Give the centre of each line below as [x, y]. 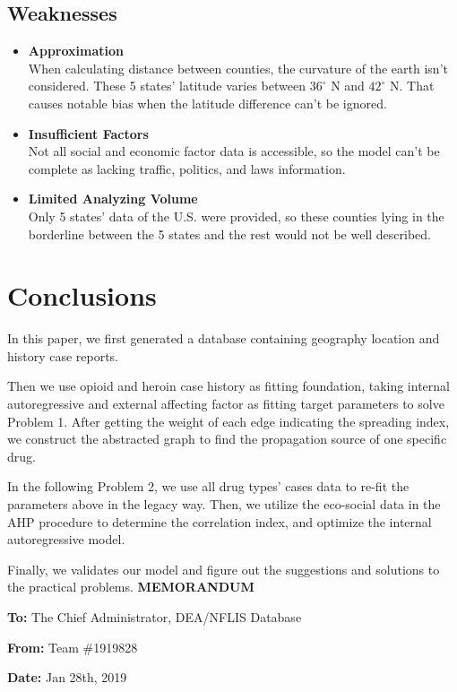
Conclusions [82, 295]
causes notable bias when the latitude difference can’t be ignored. [207, 103]
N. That [412, 86]
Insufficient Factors [88, 133]
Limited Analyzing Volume [113, 199]
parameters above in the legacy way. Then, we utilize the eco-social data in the [224, 504]
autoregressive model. [66, 539]
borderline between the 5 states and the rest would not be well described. [230, 234]
